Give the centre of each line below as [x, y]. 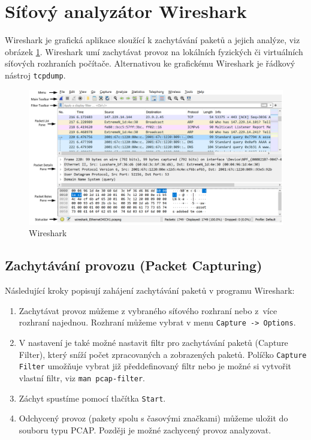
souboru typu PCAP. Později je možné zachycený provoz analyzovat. [145, 430]
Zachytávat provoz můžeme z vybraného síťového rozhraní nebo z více [148, 310]
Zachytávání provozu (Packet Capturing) [134, 265]
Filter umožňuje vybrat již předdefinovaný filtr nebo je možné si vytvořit [155, 366]
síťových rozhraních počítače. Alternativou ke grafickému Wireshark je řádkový [150, 63]
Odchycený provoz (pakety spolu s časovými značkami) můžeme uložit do [153, 418]
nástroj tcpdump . [35, 75]
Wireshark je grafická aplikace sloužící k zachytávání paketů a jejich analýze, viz [153, 40]
